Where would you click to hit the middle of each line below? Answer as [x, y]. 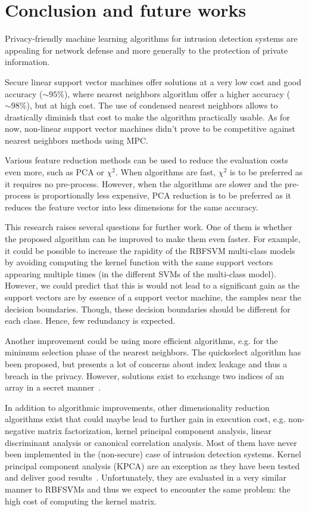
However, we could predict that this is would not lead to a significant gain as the [152, 285]
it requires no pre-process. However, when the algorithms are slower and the [143, 183]
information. [27, 62]
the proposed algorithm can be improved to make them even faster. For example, [153, 239]
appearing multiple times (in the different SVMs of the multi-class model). [141, 273]
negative [20, 430]
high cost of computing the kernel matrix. [81, 501]
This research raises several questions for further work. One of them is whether [149, 227]
